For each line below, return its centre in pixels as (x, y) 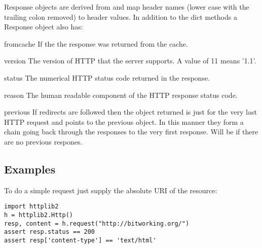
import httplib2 (31, 207)
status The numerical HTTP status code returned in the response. (107, 77)
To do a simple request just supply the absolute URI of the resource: (111, 190)
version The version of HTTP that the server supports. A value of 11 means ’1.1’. (130, 61)
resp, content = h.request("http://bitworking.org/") (97, 223)
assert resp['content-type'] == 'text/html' (80, 240)
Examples (30, 169)
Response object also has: (44, 27)
